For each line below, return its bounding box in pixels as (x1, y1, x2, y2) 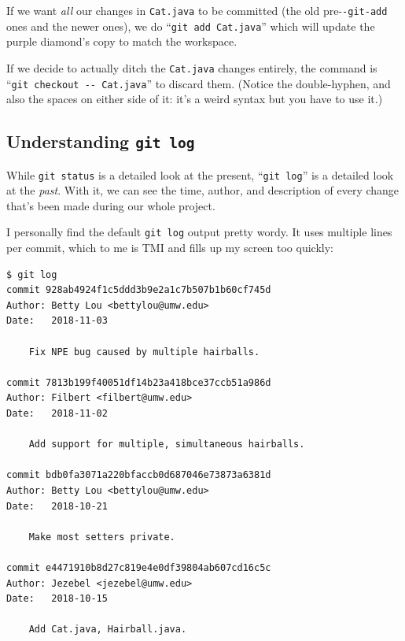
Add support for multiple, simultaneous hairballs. (28, 439, 305, 450)
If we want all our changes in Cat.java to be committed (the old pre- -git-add (6, 2, 388, 18)
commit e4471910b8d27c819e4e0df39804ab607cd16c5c (6, 561, 271, 573)
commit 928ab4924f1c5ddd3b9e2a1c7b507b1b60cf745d (6, 284, 271, 296)
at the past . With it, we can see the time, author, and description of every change (6, 182, 399, 198)
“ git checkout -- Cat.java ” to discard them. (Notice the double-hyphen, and (6, 75, 391, 91)
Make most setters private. (28, 531, 175, 543)
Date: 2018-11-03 (6, 315, 108, 327)
